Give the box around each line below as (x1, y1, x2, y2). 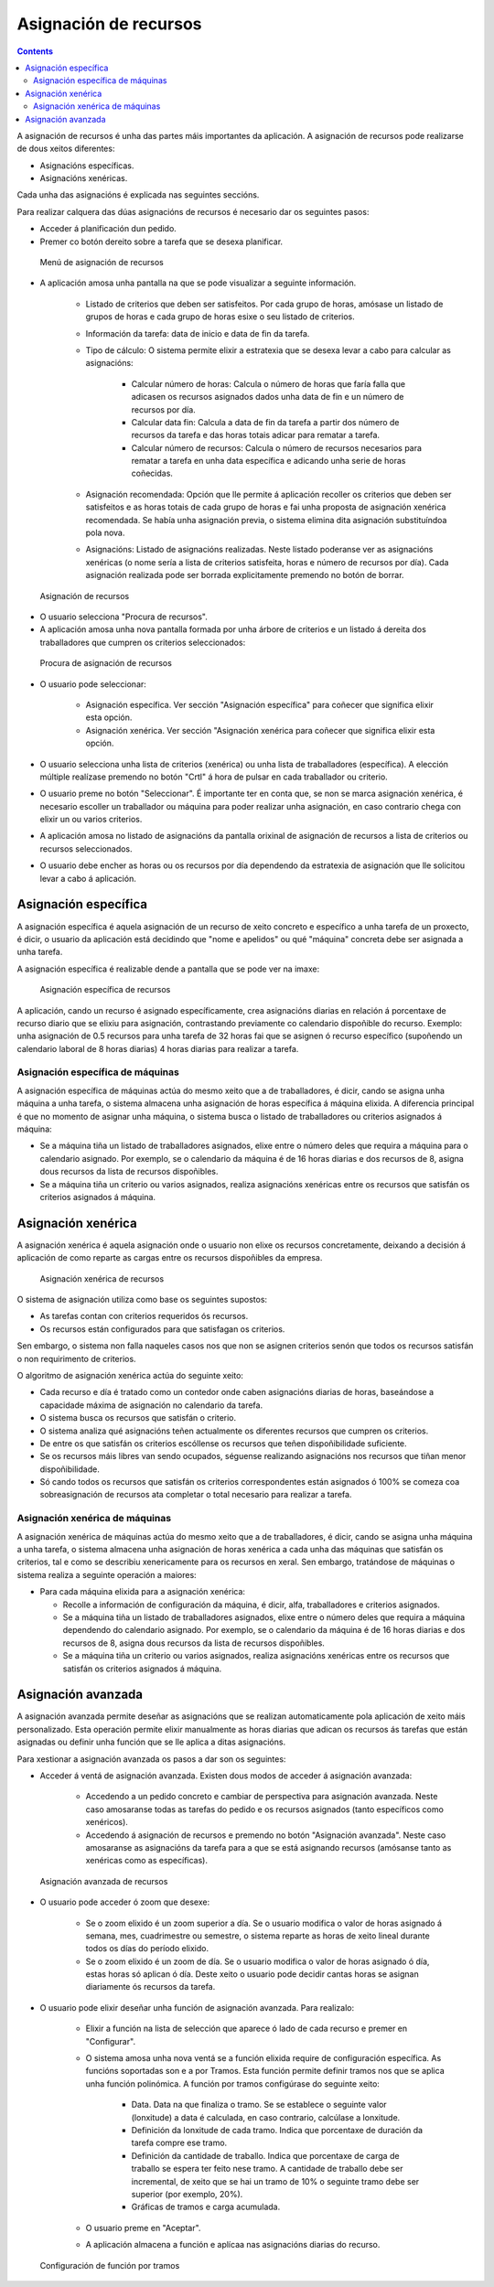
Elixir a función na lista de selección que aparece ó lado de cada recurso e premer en (85, 2023, 408, 2035)
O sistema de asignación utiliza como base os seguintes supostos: (16, 1294, 268, 1305)
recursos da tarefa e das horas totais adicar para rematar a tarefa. (131, 430, 380, 441)
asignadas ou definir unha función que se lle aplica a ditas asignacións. (16, 1736, 286, 1747)
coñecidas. (131, 467, 174, 479)
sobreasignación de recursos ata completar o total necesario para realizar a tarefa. (39, 1489, 352, 1500)
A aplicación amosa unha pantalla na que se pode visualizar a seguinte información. (39, 277, 357, 288)
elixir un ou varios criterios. (39, 814, 143, 825)
